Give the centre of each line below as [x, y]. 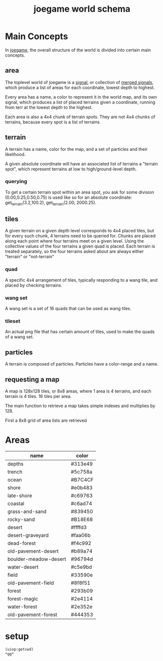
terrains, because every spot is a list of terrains [52, 122]
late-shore [20, 496]
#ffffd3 [79, 527]
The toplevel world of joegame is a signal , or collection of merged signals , [79, 82]
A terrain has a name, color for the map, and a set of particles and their [76, 149]
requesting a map [32, 379]
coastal [16, 503]
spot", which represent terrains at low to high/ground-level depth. [71, 169]
